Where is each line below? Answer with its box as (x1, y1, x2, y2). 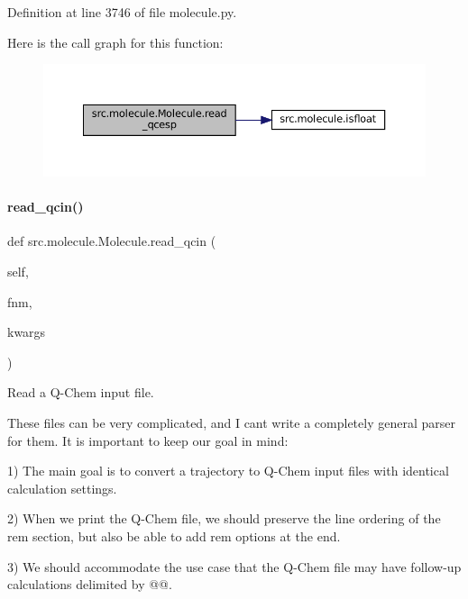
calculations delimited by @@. (7, 575, 172, 594)
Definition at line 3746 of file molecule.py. (7, 3, 237, 21)
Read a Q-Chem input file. (7, 383, 154, 402)
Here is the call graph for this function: (7, 32, 224, 51)
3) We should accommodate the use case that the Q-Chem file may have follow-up (7, 557, 462, 576)
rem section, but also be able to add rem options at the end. (7, 526, 341, 545)
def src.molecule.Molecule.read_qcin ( (7, 231, 216, 250)
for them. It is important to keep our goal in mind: (7, 431, 289, 449)
